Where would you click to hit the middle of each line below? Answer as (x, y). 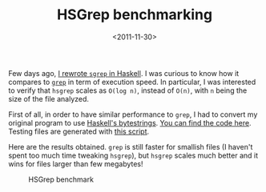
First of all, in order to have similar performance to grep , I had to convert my (133, 114)
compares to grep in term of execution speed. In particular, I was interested (132, 82)
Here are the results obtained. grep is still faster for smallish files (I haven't (131, 146)
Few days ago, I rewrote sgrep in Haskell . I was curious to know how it (124, 73)
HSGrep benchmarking (135, 15)
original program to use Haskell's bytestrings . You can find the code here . (130, 122)
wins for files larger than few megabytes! (76, 164)
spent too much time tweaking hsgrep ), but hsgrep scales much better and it (133, 155)
